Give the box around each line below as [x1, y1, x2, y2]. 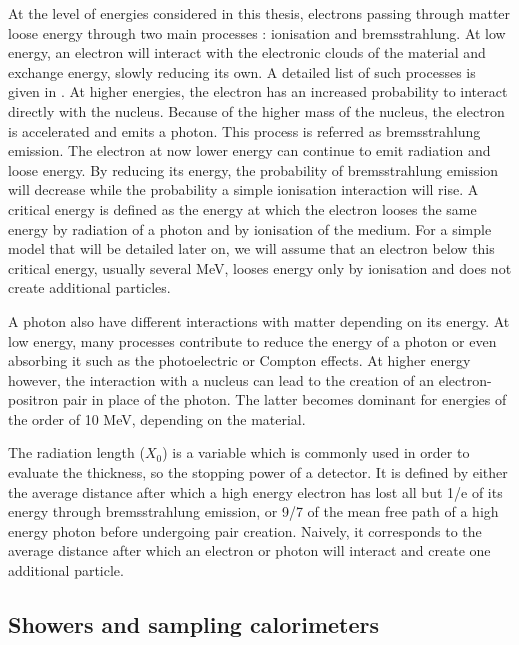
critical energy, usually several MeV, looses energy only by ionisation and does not [8, 257, 512, 278]
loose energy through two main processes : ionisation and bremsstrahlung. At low [8, 22, 506, 43]
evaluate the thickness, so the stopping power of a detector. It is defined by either [8, 462, 508, 483]
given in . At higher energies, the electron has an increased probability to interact [8, 81, 508, 102]
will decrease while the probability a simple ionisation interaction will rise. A [8, 179, 479, 200]
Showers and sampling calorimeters [8, 609, 380, 640]
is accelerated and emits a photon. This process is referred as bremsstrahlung [8, 120, 481, 141]
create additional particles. [8, 277, 171, 298]
